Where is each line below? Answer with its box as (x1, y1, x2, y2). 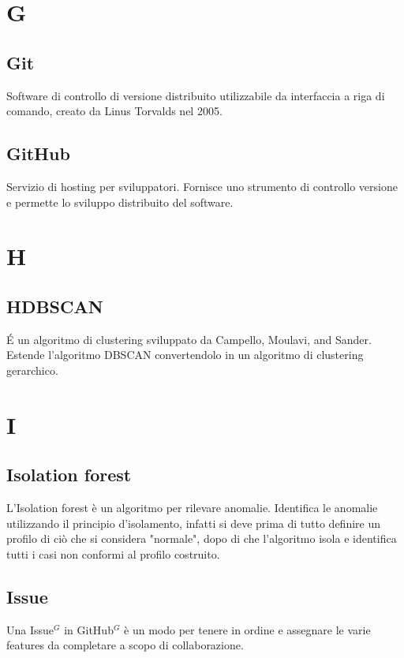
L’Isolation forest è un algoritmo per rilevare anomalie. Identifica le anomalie (6, 499, 378, 516)
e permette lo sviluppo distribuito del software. (6, 193, 234, 210)
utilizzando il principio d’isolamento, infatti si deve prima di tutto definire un (6, 514, 381, 531)
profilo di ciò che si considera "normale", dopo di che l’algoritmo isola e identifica (6, 530, 397, 547)
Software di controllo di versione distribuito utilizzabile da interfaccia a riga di (6, 87, 385, 103)
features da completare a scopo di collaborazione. (6, 637, 244, 653)
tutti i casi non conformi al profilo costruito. (6, 545, 220, 562)
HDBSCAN (6, 293, 103, 318)
